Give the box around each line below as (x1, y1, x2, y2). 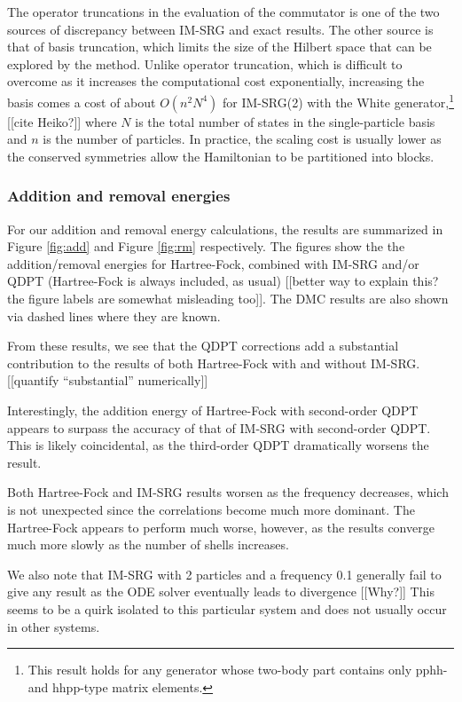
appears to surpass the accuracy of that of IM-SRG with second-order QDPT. (7, 418, 431, 437)
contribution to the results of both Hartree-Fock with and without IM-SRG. (7, 353, 420, 372)
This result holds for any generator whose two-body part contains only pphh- (27, 660, 448, 679)
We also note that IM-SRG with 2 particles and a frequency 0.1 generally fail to (7, 564, 442, 583)
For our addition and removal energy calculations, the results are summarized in (7, 219, 443, 238)
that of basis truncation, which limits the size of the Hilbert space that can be (7, 37, 432, 56)
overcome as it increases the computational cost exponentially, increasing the (7, 72, 425, 91)
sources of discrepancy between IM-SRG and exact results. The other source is (7, 20, 434, 38)
